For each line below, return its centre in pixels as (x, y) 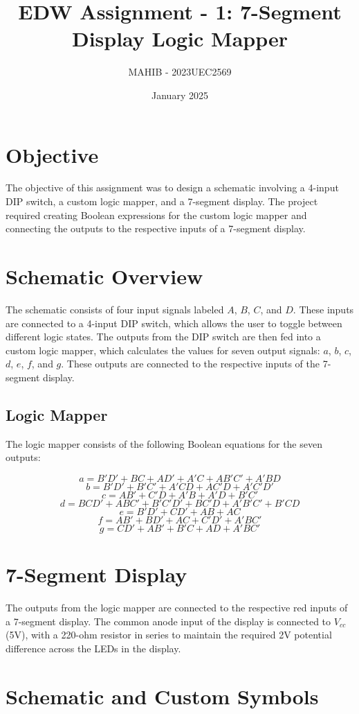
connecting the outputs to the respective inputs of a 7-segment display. (156, 228)
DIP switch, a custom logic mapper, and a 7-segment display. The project (162, 201)
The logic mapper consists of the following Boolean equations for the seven (164, 443)
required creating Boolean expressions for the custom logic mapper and (156, 215)
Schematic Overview (104, 276)
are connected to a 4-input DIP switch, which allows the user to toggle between (174, 323)
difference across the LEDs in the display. (93, 648)
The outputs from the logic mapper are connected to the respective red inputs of (177, 608)
